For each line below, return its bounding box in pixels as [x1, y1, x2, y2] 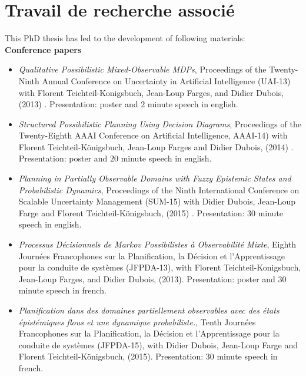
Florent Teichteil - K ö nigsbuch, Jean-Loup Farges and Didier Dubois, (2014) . [18, 140, 294, 153]
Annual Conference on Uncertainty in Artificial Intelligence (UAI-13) [42, 74, 291, 87]
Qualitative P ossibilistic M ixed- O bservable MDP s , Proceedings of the [18, 63, 267, 75]
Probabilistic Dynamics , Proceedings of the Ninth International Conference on [18, 183, 300, 196]
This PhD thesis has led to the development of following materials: [5, 32, 245, 44]
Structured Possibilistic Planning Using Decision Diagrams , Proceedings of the [18, 117, 301, 130]
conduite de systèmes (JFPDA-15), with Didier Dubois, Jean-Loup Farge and [18, 338, 298, 351]
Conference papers [5, 43, 82, 55]
